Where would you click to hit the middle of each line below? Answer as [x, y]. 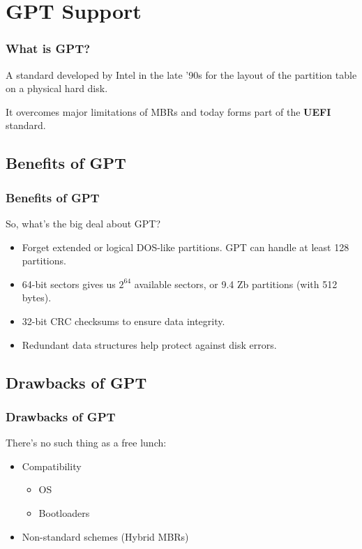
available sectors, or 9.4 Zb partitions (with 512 [236, 284]
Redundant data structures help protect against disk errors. [149, 344]
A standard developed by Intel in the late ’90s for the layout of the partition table [181, 74]
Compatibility [52, 466]
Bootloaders [64, 512]
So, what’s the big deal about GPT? [83, 223]
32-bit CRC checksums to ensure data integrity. [123, 321]
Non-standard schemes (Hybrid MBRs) [105, 536]
